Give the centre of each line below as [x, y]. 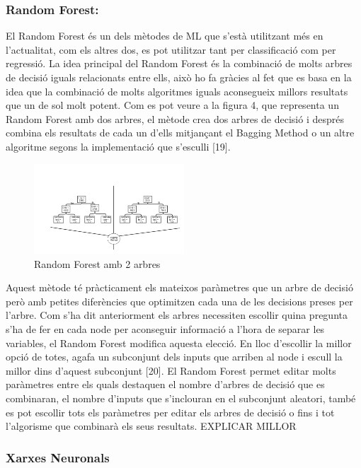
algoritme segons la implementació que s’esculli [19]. [118, 146]
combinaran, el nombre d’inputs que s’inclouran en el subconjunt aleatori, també [181, 398]
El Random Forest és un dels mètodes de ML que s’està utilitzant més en [165, 36]
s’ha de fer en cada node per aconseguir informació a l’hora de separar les [165, 329]
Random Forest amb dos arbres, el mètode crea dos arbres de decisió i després [175, 118]
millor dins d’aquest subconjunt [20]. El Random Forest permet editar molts [171, 370]
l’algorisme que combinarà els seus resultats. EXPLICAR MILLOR [151, 426]
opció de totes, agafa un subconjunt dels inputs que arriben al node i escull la [174, 357]
